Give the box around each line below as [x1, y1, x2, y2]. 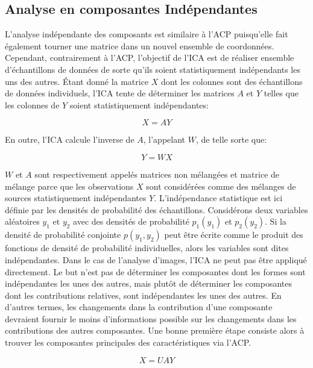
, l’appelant [143, 133, 186, 146]
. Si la [265, 215, 286, 228]
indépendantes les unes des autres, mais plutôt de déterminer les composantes [5, 277, 292, 290]
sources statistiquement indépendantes [5, 192, 147, 204]
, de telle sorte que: [195, 133, 267, 146]
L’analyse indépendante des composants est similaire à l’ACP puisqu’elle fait [5, 28, 288, 40]
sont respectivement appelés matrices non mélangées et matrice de [34, 167, 280, 180]
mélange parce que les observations [5, 179, 134, 192]
